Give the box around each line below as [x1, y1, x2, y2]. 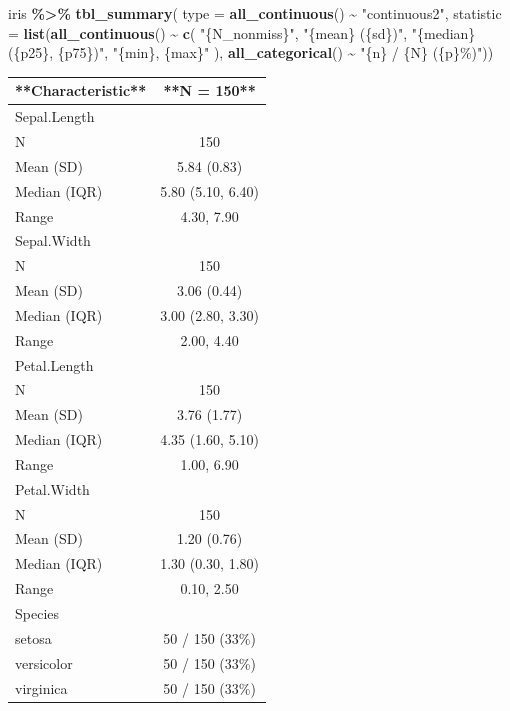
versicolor [15, 652, 73, 673]
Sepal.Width [15, 230, 91, 251]
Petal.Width [15, 478, 90, 499]
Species [15, 603, 60, 623]
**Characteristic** [15, 80, 147, 101]
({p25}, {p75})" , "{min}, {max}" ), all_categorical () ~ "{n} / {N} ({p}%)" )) [8, 42, 494, 63]
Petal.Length [15, 354, 94, 375]
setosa [15, 627, 52, 648]
